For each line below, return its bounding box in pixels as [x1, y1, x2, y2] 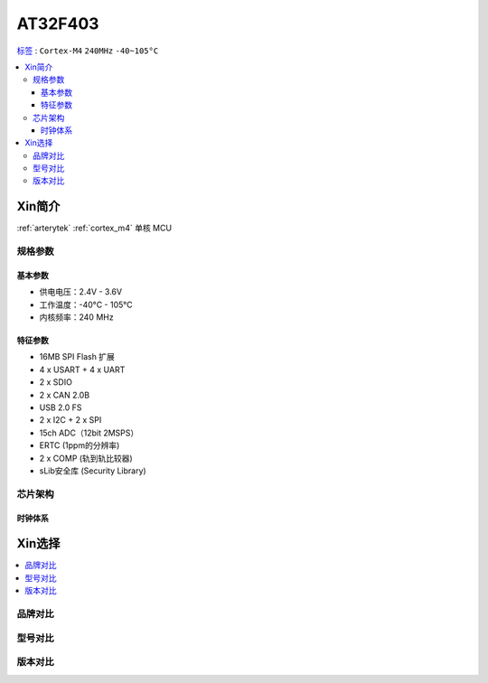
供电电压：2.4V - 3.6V [39, 286, 122, 297]
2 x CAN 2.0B [39, 389, 90, 400]
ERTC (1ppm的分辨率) [39, 440, 120, 451]
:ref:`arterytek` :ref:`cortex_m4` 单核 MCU [16, 222, 172, 234]
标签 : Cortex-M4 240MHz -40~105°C [16, 45, 159, 56]
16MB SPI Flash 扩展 [39, 351, 115, 362]
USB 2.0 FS [39, 402, 82, 413]
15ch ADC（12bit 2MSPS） [39, 427, 139, 438]
